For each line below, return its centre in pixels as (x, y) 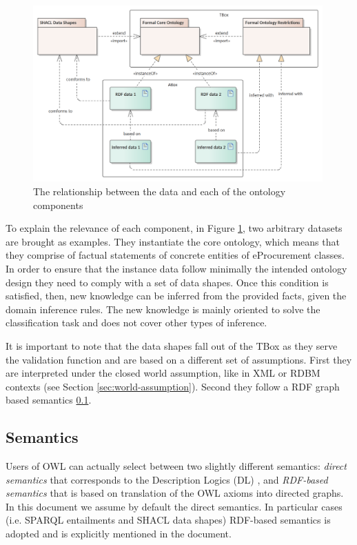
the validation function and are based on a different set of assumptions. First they (179, 359)
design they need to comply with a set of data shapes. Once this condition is (167, 282)
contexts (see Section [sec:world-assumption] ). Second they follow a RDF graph (173, 386)
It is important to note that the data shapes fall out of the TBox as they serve (172, 345)
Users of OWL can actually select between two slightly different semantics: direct (176, 466)
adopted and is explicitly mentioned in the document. (119, 534)
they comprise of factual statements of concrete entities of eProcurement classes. (175, 255)
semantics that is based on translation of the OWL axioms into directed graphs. (175, 493)
